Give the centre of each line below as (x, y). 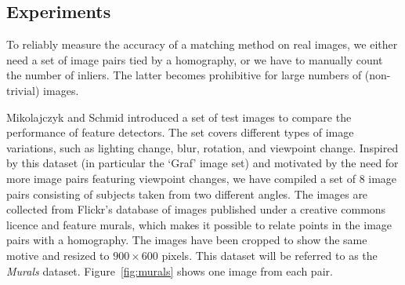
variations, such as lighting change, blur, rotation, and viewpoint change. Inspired (202, 147)
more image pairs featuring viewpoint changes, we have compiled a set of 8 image (202, 178)
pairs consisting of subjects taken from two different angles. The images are (187, 194)
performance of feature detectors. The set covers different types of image (180, 132)
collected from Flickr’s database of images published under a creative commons (196, 209)
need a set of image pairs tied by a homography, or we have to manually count (195, 59)
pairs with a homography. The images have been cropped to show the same (187, 240)
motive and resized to (58, 255)
